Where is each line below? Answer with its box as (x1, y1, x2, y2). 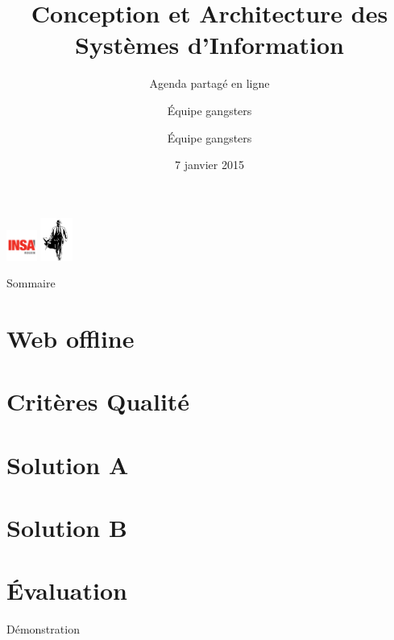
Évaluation (6, 574, 127, 607)
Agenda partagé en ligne (149, 75, 270, 92)
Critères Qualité (6, 385, 190, 418)
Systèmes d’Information (75, 28, 344, 61)
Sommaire (6, 275, 56, 291)
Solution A (6, 448, 129, 481)
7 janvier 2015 (175, 156, 244, 173)
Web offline (6, 321, 135, 354)
